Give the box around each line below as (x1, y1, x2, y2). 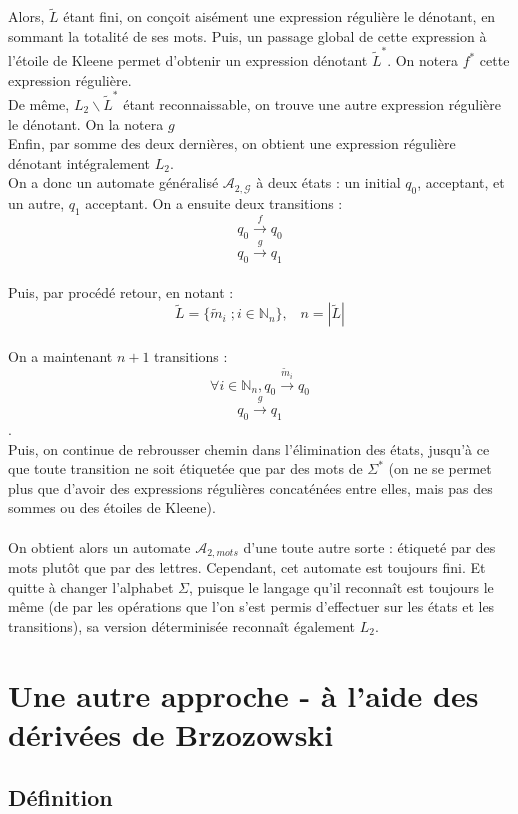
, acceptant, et (417, 172, 505, 193)
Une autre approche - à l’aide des (8, 674, 479, 715)
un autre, (8, 193, 65, 214)
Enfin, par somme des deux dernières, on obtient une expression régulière (8, 133, 456, 154)
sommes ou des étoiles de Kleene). (8, 497, 216, 518)
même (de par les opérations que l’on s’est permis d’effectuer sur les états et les (8, 596, 495, 617)
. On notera (387, 50, 458, 71)
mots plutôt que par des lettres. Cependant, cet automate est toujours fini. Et (8, 556, 486, 577)
